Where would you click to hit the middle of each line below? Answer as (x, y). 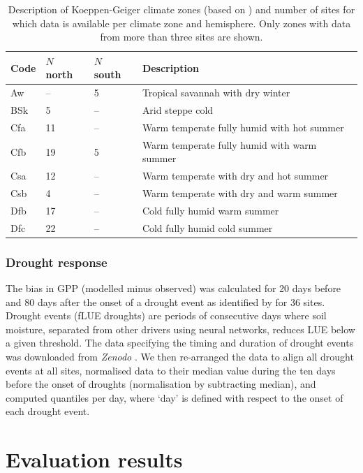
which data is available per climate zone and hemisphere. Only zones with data (181, 23)
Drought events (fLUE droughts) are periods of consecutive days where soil (166, 315)
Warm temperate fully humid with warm (229, 144)
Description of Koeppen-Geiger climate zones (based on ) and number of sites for (181, 9)
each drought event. (48, 411)
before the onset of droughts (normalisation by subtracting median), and (161, 384)
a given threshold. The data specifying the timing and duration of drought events (180, 343)
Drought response (57, 262)
